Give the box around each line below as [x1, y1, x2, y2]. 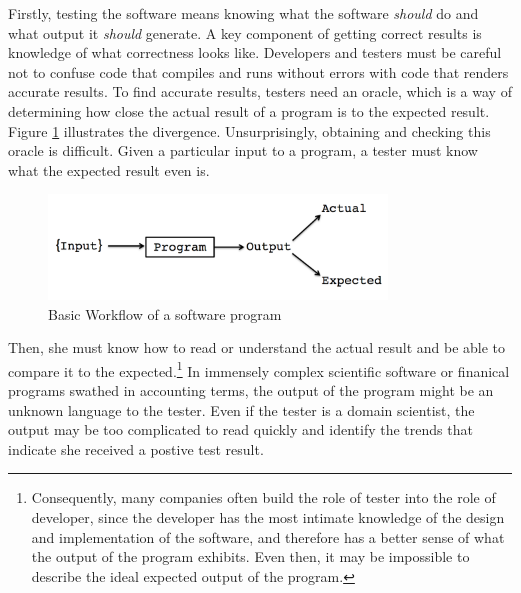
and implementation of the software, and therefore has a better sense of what [31, 526, 505, 547]
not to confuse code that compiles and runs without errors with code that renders [8, 61, 509, 82]
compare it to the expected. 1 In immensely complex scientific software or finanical [8, 357, 510, 381]
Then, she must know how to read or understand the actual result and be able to [8, 337, 506, 358]
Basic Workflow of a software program [48, 303, 282, 324]
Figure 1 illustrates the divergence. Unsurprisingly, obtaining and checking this [8, 120, 491, 141]
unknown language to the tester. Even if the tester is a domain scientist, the [8, 399, 475, 420]
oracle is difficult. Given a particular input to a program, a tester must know [8, 140, 478, 161]
